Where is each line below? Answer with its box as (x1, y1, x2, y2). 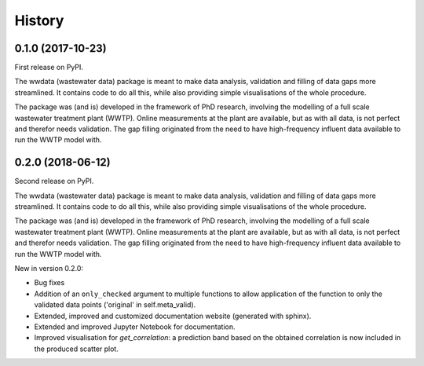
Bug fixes (34, 278, 65, 287)
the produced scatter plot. (34, 344, 119, 353)
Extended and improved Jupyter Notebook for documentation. (34, 322, 236, 331)
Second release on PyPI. (14, 177, 94, 186)
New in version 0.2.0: (14, 264, 84, 273)
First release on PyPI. (14, 63, 84, 72)
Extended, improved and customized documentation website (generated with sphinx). (34, 311, 312, 320)
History (14, 12, 64, 29)
